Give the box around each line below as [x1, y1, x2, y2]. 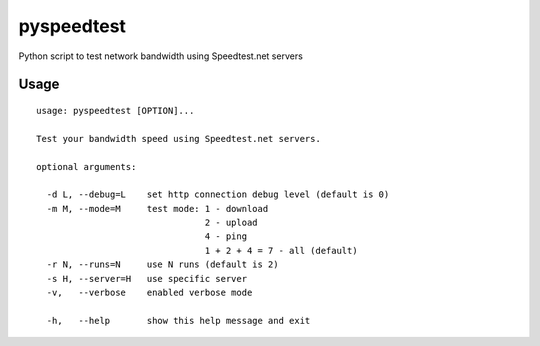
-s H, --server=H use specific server [46, 273, 248, 284]
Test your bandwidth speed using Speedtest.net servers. [36, 133, 322, 144]
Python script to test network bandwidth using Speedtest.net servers [18, 50, 304, 62]
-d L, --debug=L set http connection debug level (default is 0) [46, 189, 390, 200]
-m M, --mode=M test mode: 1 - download [46, 203, 269, 214]
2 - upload [204, 217, 259, 229]
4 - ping [204, 231, 248, 242]
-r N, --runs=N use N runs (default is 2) [46, 259, 279, 270]
